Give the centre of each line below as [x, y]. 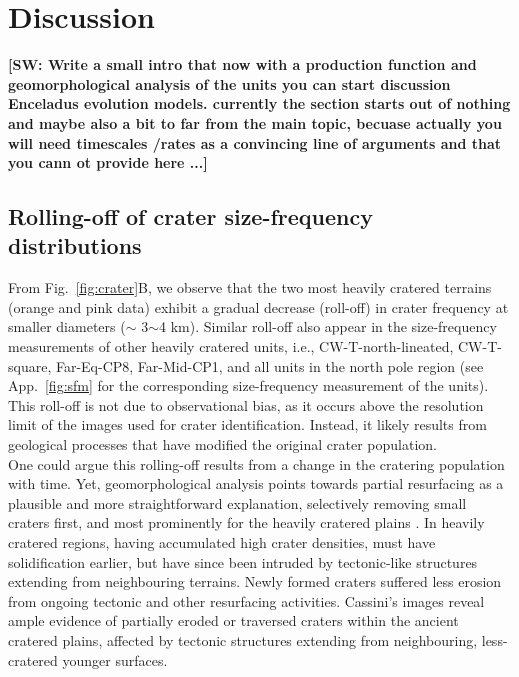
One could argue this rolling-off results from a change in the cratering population [256, 463]
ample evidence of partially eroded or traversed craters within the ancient [233, 620]
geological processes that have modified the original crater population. [222, 444]
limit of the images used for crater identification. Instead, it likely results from [247, 424]
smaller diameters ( [67, 326]
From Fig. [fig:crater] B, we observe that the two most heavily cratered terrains [250, 287]
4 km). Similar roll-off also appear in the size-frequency [327, 326]
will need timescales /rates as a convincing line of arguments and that [255, 142]
